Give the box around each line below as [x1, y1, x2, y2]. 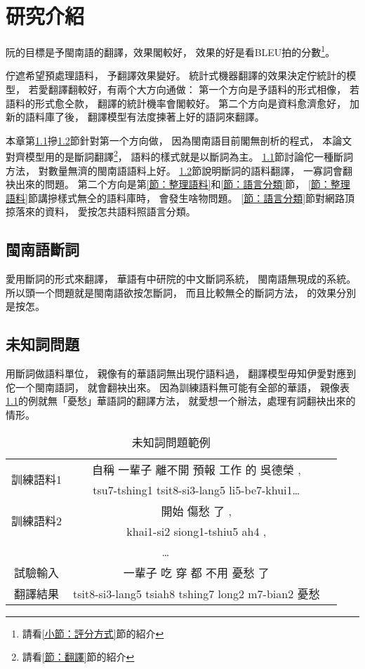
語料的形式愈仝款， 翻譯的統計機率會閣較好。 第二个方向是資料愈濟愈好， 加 [6, 95, 359, 110]
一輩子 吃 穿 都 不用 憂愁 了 [123, 564, 270, 581]
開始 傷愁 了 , [161, 502, 232, 519]
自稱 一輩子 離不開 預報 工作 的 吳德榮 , [91, 461, 301, 478]
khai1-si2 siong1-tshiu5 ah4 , [126, 522, 267, 539]
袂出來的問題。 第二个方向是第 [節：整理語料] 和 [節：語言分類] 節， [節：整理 [6, 177, 350, 191]
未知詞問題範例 [131, 433, 211, 450]
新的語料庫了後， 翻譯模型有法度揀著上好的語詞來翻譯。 [6, 109, 265, 124]
